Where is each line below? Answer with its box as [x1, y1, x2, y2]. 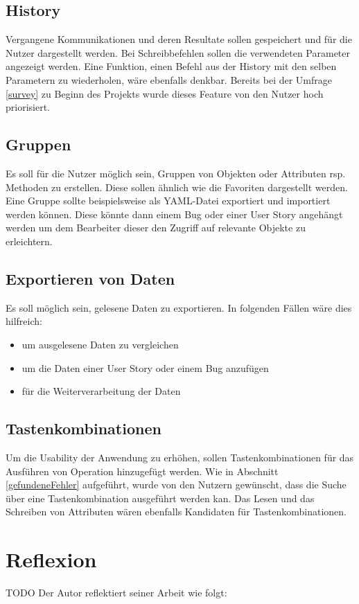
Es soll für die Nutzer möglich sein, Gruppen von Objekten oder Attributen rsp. [6, 166, 346, 180]
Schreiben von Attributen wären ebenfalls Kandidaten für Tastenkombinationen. [6, 504, 347, 519]
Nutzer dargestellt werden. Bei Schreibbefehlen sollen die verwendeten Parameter [6, 45, 351, 60]
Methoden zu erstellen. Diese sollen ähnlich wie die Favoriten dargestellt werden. [6, 179, 348, 194]
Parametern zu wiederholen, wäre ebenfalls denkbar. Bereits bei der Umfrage [6, 72, 333, 87]
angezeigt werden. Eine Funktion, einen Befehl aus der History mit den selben [6, 59, 337, 73]
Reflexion [6, 545, 97, 574]
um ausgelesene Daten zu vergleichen [21, 337, 179, 351]
